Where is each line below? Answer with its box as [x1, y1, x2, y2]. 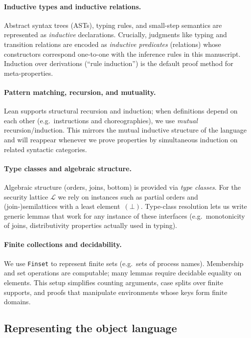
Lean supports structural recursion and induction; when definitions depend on [4, 106, 238, 116]
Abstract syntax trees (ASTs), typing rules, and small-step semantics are [4, 20, 222, 30]
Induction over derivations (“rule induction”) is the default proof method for [4, 58, 233, 68]
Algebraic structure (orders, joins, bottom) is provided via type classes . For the [4, 181, 241, 192]
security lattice [4, 191, 48, 202]
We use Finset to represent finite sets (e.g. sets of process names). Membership [4, 258, 244, 268]
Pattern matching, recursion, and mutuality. [4, 87, 156, 97]
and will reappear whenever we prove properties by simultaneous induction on [4, 134, 238, 144]
